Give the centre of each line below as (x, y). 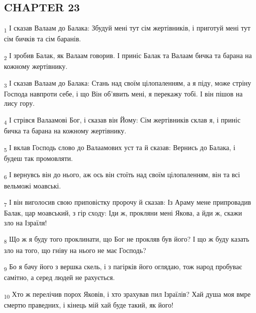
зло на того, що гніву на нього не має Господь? (75, 250)
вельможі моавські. (32, 185)
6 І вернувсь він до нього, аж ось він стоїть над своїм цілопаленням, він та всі (122, 175)
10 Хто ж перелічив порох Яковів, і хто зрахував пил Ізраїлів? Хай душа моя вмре (127, 294)
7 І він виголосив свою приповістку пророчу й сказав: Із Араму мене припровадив (128, 203)
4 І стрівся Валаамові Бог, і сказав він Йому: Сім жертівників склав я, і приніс (122, 120)
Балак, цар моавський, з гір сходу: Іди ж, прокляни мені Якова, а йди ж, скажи (123, 213)
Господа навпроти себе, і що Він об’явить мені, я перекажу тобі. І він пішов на (123, 93)
